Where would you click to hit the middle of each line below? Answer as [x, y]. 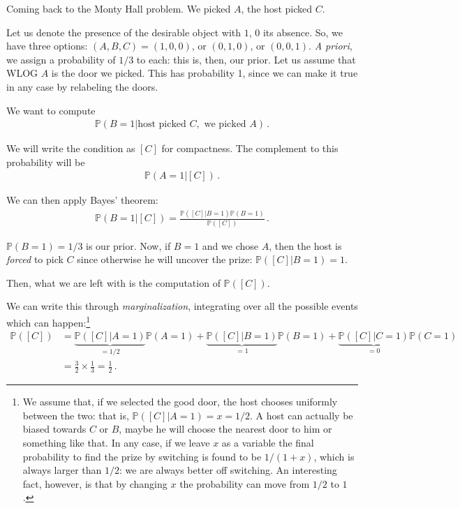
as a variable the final [268, 442]
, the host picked [276, 8]
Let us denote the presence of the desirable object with [124, 32]
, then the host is [305, 245]
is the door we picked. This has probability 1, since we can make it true [205, 73]
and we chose [230, 245]
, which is [334, 456]
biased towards [54, 429]
